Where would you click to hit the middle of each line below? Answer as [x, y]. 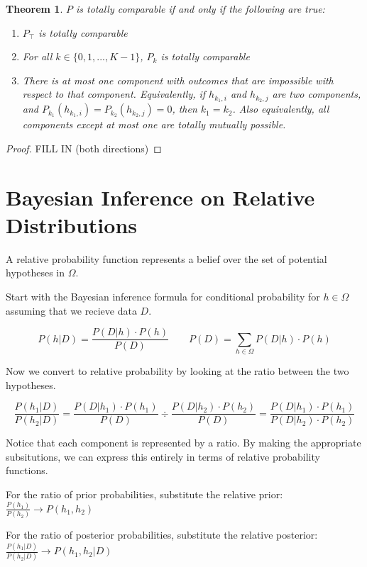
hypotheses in [35, 273]
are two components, [317, 94]
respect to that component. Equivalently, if [114, 94]
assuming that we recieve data [71, 310]
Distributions [71, 224]
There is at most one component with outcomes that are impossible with [178, 80]
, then [185, 109]
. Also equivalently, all [281, 109]
